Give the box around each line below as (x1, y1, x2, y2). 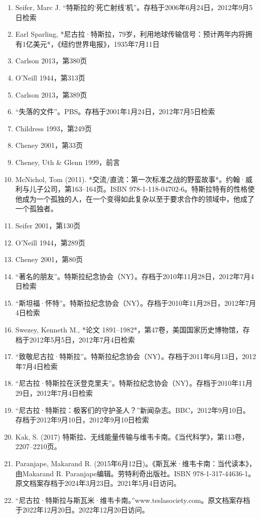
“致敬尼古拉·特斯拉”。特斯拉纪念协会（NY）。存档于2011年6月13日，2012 (15, 351, 256, 362)
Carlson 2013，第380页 (15, 55, 87, 66)
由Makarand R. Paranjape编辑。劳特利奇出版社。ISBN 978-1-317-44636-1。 (15, 468, 255, 478)
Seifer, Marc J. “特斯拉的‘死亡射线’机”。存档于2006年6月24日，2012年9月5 (15, 2, 253, 12)
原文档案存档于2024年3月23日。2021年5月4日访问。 (15, 478, 181, 488)
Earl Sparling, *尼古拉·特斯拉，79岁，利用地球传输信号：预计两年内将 (15, 29, 245, 39)
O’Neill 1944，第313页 (15, 72, 85, 82)
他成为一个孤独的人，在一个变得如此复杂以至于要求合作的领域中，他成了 (15, 193, 254, 204)
